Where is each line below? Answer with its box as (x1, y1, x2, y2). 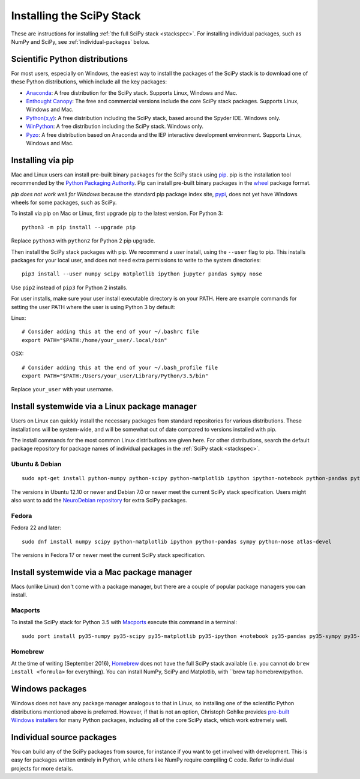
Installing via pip (11, 155, 74, 165)
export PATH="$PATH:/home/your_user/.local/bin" (22, 337, 167, 343)
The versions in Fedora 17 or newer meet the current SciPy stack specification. (11, 552, 206, 559)
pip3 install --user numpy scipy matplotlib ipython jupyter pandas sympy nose (22, 271, 262, 277)
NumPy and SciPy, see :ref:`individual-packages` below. (11, 38, 150, 45)
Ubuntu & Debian (11, 460, 62, 468)
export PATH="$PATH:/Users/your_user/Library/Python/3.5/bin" (22, 372, 209, 379)
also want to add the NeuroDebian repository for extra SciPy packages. (11, 497, 187, 504)
